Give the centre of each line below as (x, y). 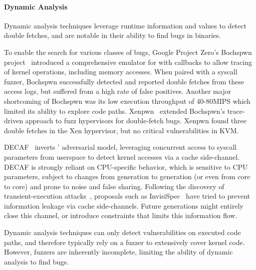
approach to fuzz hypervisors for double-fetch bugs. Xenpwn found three (136, 121)
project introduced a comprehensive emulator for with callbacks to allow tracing (128, 62)
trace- (236, 111)
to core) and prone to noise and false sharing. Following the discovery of (114, 186)
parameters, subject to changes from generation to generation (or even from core (127, 176)
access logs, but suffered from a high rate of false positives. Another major (118, 91)
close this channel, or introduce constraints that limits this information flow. (121, 215)
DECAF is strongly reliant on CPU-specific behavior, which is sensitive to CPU (126, 166)
